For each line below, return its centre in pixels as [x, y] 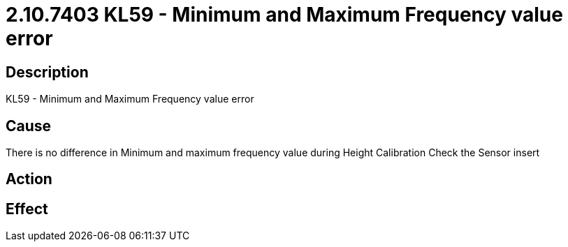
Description [47, 72]
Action [29, 179]
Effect [27, 209]
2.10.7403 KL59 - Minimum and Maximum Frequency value [284, 15]
